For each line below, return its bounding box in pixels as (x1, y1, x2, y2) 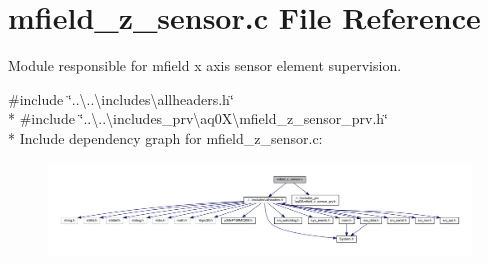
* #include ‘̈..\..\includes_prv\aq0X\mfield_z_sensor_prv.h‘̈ (8, 108, 388, 129)
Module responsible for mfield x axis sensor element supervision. (8, 55, 402, 76)
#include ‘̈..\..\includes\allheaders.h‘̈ (8, 88, 234, 109)
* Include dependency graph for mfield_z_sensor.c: (8, 127, 323, 148)
